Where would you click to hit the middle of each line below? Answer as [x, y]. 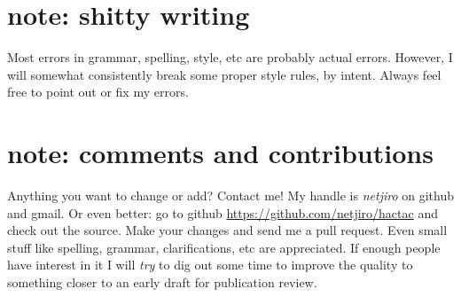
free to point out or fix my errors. [98, 92]
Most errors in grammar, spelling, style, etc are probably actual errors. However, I [230, 57]
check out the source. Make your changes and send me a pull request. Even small [227, 230]
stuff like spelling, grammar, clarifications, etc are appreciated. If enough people [224, 247]
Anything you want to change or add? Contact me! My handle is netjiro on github [230, 195]
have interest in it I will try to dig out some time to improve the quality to [210, 265]
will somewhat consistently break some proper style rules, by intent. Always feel [224, 74]
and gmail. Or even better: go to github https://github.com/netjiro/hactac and [223, 212]
